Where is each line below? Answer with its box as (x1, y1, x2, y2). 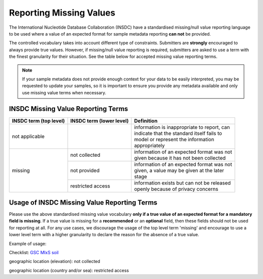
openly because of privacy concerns (134, 186, 219, 192)
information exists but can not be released (134, 179, 231, 186)
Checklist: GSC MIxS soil (9, 250, 59, 256)
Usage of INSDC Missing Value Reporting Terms (9, 199, 158, 206)
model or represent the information (134, 136, 214, 143)
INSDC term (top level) (12, 117, 65, 124)
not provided (70, 167, 100, 174)
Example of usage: (9, 241, 47, 246)
